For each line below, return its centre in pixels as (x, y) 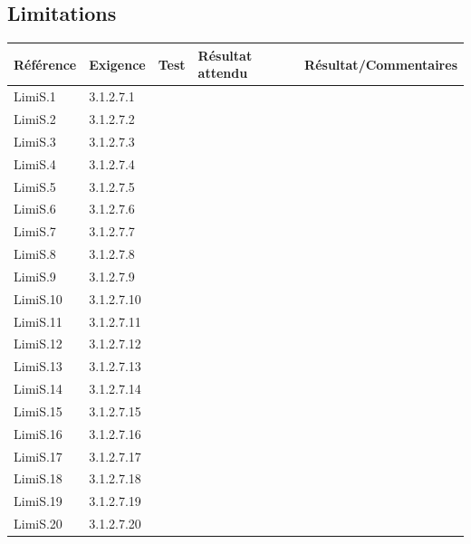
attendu (223, 73)
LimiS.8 (35, 254)
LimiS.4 (35, 163)
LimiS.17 (38, 456)
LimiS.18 (38, 478)
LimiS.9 (35, 276)
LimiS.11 (38, 321)
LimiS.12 (38, 344)
